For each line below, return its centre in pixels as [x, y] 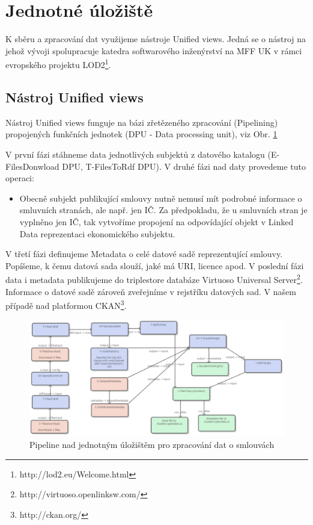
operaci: [20, 178]
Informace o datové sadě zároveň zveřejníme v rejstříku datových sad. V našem [151, 291]
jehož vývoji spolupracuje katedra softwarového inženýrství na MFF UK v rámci [154, 50]
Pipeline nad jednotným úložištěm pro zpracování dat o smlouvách [152, 444]
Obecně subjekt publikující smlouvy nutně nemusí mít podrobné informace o [161, 198]
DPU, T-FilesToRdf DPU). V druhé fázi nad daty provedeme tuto [184, 166]
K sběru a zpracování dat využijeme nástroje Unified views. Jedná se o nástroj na [156, 39]
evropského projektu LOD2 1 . [58, 64]
